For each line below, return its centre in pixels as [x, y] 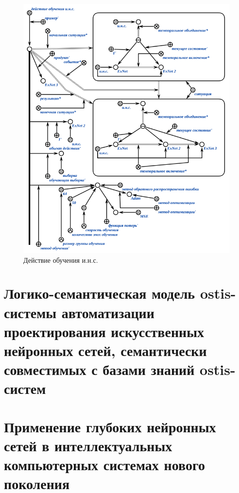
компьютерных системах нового [104, 465]
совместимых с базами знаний [99, 369]
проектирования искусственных [104, 331]
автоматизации [108, 312]
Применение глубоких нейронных [110, 426]
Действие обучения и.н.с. [61, 260]
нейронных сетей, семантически [105, 350]
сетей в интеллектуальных [88, 445]
